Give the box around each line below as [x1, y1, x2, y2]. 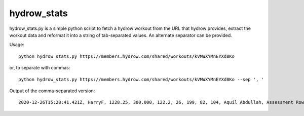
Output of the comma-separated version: [9, 88, 95, 94]
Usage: [9, 42, 25, 48]
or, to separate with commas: [9, 65, 70, 71]
